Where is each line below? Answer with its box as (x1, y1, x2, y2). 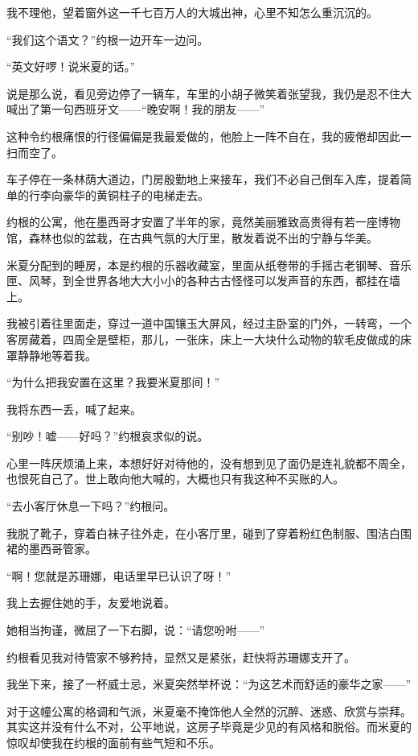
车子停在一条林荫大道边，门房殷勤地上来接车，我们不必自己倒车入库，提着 (6, 171, 400, 188)
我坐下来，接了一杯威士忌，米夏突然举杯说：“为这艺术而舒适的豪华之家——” (6, 675, 412, 692)
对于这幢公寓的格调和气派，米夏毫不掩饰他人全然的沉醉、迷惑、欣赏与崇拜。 (6, 702, 412, 719)
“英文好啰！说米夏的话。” (6, 58, 136, 75)
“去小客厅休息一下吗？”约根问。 (6, 498, 175, 514)
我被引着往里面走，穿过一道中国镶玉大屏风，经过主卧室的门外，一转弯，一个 (6, 315, 412, 332)
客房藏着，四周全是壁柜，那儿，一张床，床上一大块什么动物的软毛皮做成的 (6, 330, 400, 347)
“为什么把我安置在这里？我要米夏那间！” (6, 374, 220, 390)
